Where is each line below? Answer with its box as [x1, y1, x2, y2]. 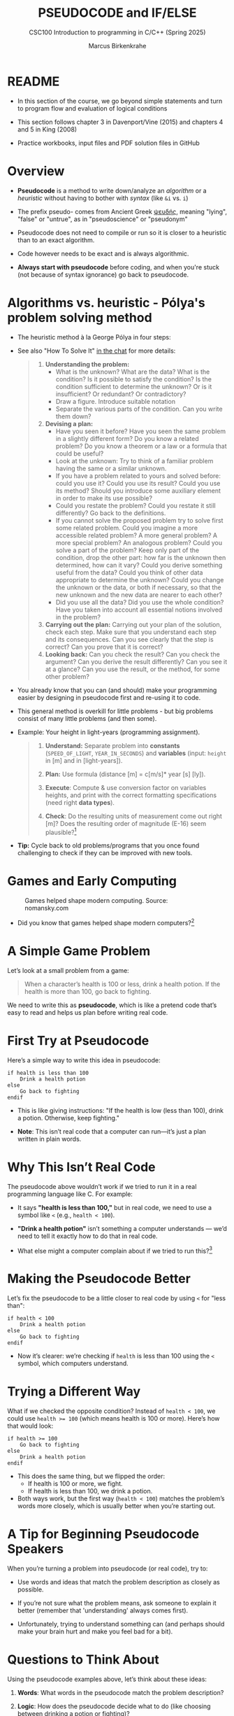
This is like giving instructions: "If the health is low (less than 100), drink [17, 1106, 224, 1114]
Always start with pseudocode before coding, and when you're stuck [17, 262, 220, 271]
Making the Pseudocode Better [7, 1271, 191, 1287]
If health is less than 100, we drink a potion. [27, 1487, 153, 1496]
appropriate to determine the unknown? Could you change [55, 575, 224, 584]
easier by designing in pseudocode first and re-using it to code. [17, 693, 201, 701]
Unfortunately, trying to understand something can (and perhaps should [17, 1620, 225, 1629]
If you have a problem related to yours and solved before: [55, 471, 221, 480]
